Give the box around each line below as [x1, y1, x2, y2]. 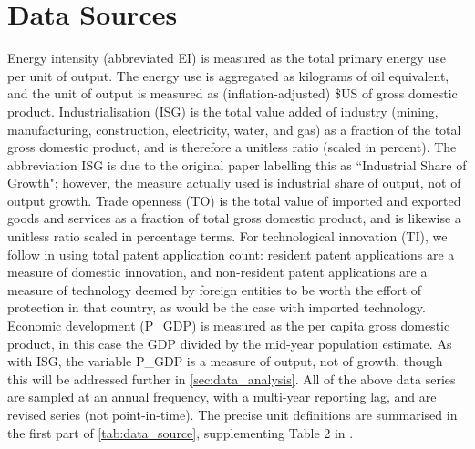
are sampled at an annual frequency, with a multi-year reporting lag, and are [7, 387, 437, 406]
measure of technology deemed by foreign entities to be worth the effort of [7, 280, 422, 299]
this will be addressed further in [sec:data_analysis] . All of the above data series [7, 369, 456, 388]
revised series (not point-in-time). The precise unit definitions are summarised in [7, 405, 458, 423]
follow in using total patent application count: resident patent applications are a [7, 244, 455, 263]
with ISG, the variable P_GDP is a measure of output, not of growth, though [7, 352, 443, 371]
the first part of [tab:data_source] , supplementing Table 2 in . [7, 423, 354, 442]
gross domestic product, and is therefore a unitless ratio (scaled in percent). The [7, 138, 457, 157]
